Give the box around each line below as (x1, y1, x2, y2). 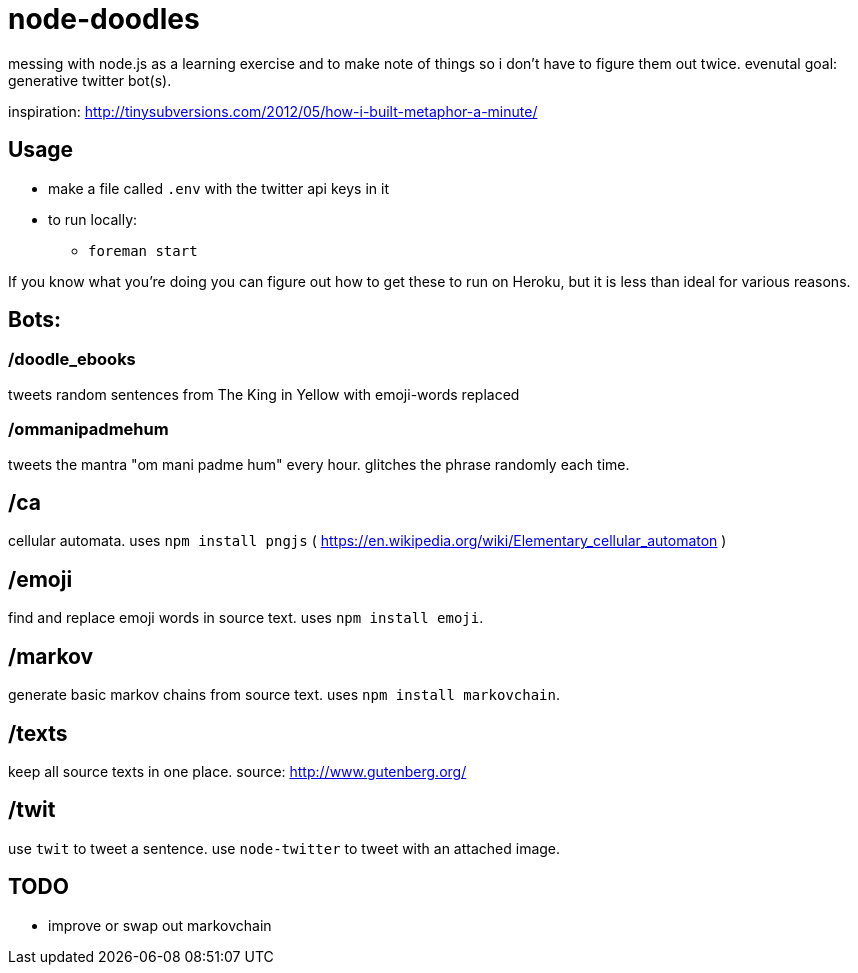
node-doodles (8, 2, 200, 36)
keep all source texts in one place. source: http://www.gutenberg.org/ (8, 762, 467, 780)
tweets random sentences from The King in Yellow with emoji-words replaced (8, 385, 520, 403)
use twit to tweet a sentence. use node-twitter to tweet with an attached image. (8, 839, 561, 857)
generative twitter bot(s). (8, 71, 172, 89)
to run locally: (48, 210, 138, 228)
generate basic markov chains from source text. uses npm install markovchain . (8, 686, 561, 704)
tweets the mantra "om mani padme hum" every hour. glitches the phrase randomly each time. (8, 455, 630, 473)
